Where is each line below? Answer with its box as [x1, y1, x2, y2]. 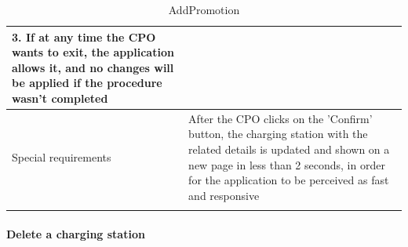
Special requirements [12, 148, 111, 165]
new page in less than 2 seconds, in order [188, 156, 385, 173]
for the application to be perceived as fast [188, 172, 389, 188]
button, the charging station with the [188, 125, 368, 142]
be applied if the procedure [12, 74, 162, 91]
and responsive [188, 187, 260, 203]
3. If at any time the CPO [12, 28, 156, 45]
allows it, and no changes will [12, 59, 174, 75]
